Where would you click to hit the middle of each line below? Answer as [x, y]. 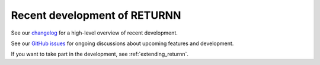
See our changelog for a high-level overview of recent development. [94, 33]
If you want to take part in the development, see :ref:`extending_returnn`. [100, 54]
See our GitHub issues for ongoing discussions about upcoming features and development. [122, 43]
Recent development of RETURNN [96, 15]
